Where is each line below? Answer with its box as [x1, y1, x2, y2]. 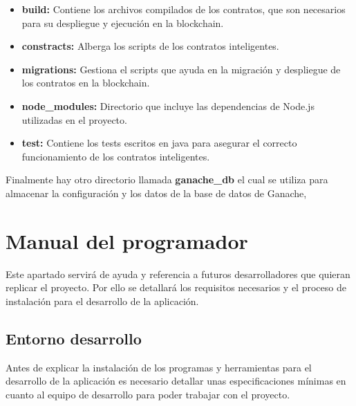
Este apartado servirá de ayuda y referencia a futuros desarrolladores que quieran [6, 266, 350, 281]
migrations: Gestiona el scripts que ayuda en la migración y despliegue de [21, 62, 341, 76]
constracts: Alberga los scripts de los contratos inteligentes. [21, 39, 279, 53]
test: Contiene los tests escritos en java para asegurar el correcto [21, 136, 297, 150]
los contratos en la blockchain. [21, 75, 150, 90]
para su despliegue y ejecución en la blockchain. [21, 15, 224, 30]
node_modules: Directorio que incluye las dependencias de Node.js [21, 98, 315, 113]
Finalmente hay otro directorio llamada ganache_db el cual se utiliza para [6, 172, 328, 187]
